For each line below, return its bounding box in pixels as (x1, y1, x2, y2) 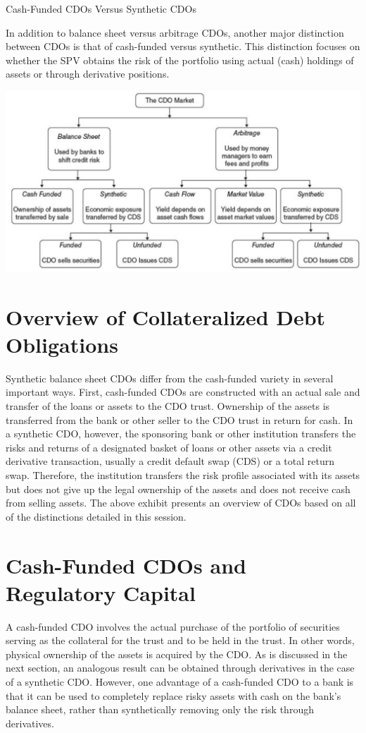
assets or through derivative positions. (6, 66, 170, 81)
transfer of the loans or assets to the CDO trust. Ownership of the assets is (6, 398, 330, 413)
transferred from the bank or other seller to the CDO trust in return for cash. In (6, 412, 353, 427)
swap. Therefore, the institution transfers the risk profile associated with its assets (6, 467, 360, 482)
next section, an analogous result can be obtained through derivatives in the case (6, 660, 355, 675)
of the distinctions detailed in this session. (6, 509, 187, 523)
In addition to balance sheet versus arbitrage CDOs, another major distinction (6, 25, 344, 40)
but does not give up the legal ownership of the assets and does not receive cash (6, 481, 351, 496)
